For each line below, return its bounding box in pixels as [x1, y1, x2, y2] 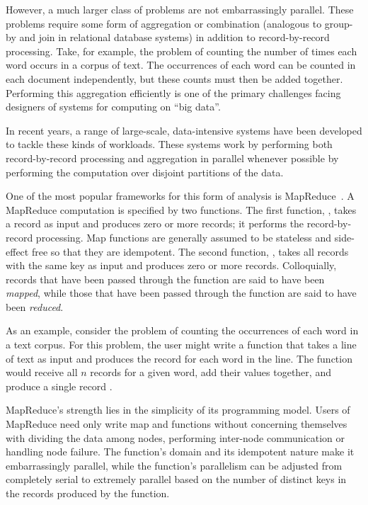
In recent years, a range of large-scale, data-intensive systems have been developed [6, 123, 362, 137]
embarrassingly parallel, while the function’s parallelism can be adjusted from [6, 458, 343, 472]
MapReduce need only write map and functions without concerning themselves [6, 416, 347, 431]
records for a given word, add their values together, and [90, 365, 331, 380]
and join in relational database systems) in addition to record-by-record [19, 30, 330, 45]
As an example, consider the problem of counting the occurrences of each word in [6, 323, 359, 338]
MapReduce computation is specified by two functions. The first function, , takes [6, 202, 357, 217]
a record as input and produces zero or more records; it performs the [6, 216, 304, 231]
